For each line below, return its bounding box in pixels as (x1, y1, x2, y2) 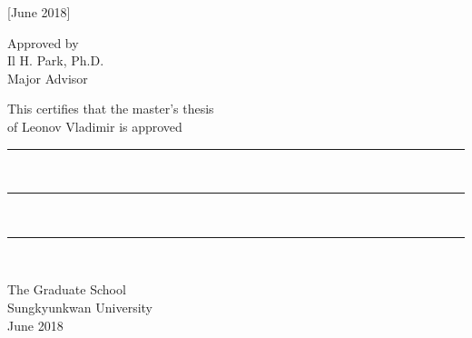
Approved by (7, 33, 79, 52)
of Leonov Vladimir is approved (7, 116, 182, 135)
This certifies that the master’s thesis (7, 99, 214, 118)
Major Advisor (7, 68, 88, 87)
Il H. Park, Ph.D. (7, 51, 104, 70)
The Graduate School (7, 280, 126, 299)
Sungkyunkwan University (7, 297, 152, 316)
